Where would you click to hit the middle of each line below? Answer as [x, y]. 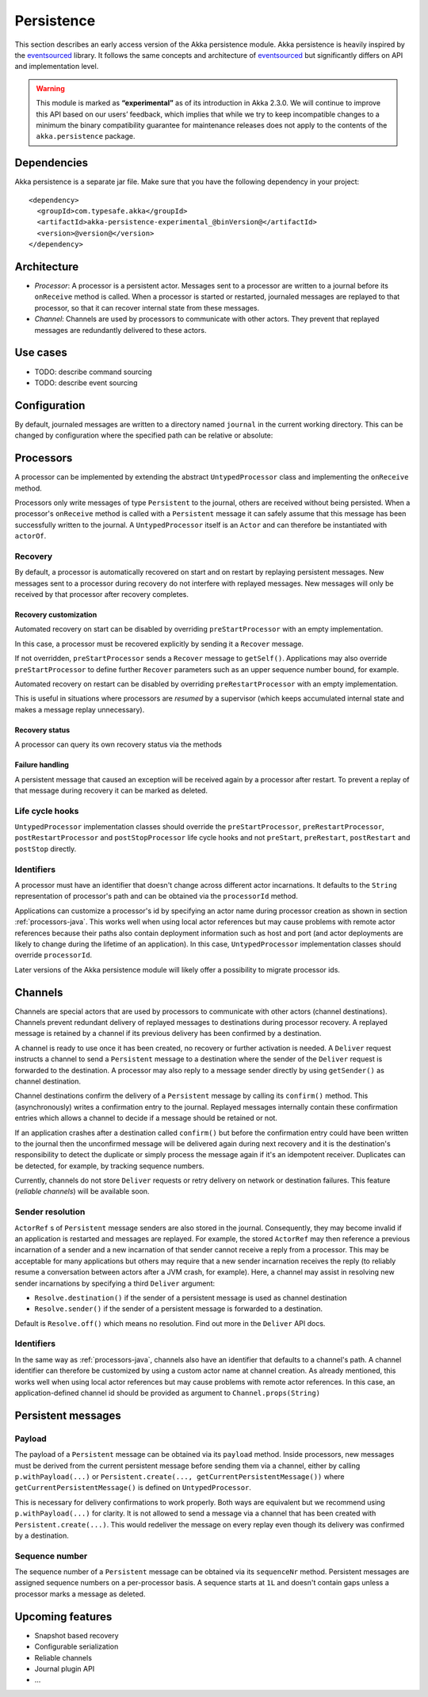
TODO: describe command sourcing [93, 372]
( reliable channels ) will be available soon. [82, 1191]
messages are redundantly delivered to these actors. [120, 330]
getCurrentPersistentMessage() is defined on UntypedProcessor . [133, 1488]
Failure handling [42, 765]
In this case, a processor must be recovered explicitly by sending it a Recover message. [159, 644]
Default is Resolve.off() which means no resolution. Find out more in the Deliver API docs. [170, 1323]
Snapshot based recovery [76, 1635]
